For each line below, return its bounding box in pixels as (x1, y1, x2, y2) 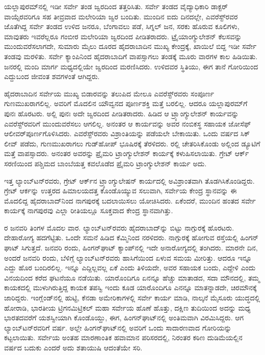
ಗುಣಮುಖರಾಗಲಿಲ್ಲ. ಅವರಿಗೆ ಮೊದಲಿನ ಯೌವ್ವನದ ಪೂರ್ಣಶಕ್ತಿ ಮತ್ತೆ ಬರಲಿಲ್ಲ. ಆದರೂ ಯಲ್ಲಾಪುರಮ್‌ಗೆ (4, 98, 248, 109)
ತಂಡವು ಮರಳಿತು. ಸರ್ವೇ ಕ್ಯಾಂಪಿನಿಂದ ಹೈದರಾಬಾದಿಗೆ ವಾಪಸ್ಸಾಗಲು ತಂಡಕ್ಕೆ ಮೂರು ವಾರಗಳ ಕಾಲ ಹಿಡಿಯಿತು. (4, 50, 258, 61)
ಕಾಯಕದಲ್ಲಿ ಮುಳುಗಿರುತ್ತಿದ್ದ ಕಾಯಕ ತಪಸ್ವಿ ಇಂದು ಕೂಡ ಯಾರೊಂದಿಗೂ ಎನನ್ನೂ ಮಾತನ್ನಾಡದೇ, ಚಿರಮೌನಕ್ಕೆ (4, 282, 257, 293)
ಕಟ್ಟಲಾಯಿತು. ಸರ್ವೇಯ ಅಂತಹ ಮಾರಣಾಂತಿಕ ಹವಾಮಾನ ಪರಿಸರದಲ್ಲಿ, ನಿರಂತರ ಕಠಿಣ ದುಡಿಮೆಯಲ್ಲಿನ (4, 332, 243, 343)
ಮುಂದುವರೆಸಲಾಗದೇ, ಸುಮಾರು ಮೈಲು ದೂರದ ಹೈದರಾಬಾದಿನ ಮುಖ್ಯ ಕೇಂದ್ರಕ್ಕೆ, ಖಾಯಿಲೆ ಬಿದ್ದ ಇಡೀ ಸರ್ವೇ (4, 41, 257, 52)
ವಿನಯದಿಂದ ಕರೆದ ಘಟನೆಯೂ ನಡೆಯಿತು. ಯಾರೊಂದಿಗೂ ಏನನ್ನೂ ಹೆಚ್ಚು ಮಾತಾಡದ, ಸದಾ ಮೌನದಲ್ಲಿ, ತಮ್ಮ (4, 272, 260, 283)
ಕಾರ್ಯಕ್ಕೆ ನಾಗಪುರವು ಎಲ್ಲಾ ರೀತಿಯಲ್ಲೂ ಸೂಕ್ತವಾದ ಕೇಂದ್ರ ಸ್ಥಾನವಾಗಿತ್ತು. (4, 205, 173, 216)
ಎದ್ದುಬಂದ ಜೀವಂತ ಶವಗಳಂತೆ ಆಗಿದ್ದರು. (4, 71, 100, 82)
